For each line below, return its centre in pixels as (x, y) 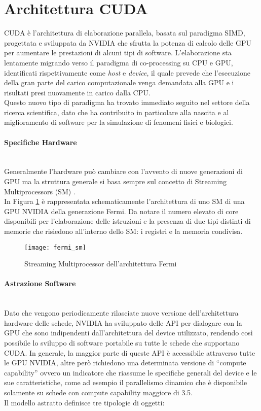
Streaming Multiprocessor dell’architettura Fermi (101, 264)
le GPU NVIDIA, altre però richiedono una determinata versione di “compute (125, 363)
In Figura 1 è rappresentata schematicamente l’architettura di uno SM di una (124, 201)
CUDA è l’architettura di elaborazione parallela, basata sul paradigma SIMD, (125, 33)
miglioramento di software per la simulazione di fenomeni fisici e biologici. (119, 122)
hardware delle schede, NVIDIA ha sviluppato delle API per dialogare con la (123, 322)
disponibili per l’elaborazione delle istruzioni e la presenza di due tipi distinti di (127, 221)
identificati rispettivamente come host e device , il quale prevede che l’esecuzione (127, 72)
